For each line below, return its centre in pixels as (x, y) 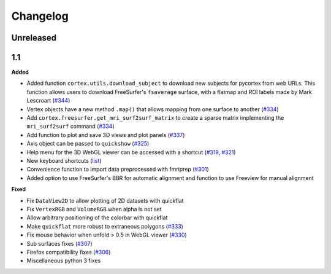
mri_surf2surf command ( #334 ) (70, 127)
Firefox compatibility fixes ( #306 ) (69, 252)
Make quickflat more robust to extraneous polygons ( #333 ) (105, 226)
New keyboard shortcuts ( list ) (64, 160)
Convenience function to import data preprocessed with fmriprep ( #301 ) (118, 170)
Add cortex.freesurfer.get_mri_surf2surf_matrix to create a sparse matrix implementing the (155, 118)
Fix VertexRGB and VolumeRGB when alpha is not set (94, 209)
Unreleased (34, 38)
